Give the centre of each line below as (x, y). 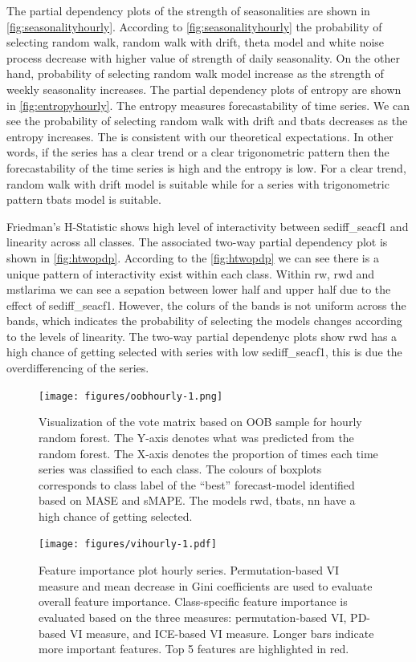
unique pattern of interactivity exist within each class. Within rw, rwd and (191, 273)
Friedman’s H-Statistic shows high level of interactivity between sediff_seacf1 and (208, 226)
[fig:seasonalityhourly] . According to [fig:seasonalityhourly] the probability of (194, 26)
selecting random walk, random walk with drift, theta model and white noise (196, 42)
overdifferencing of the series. (78, 368)
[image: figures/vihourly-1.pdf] (128, 544)
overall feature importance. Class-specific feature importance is (193, 601)
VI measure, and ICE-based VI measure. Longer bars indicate (222, 633)
